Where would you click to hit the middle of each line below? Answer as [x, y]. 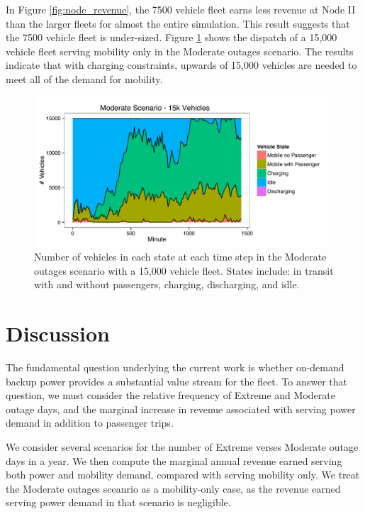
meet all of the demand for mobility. [84, 78]
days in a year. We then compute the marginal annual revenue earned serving [174, 460]
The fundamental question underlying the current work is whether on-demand [175, 367]
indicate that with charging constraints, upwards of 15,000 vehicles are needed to [181, 65]
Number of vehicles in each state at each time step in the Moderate [180, 257]
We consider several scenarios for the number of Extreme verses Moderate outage [182, 447]
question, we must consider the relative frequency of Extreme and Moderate [170, 395]
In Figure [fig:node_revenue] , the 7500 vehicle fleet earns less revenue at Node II [181, 9]
